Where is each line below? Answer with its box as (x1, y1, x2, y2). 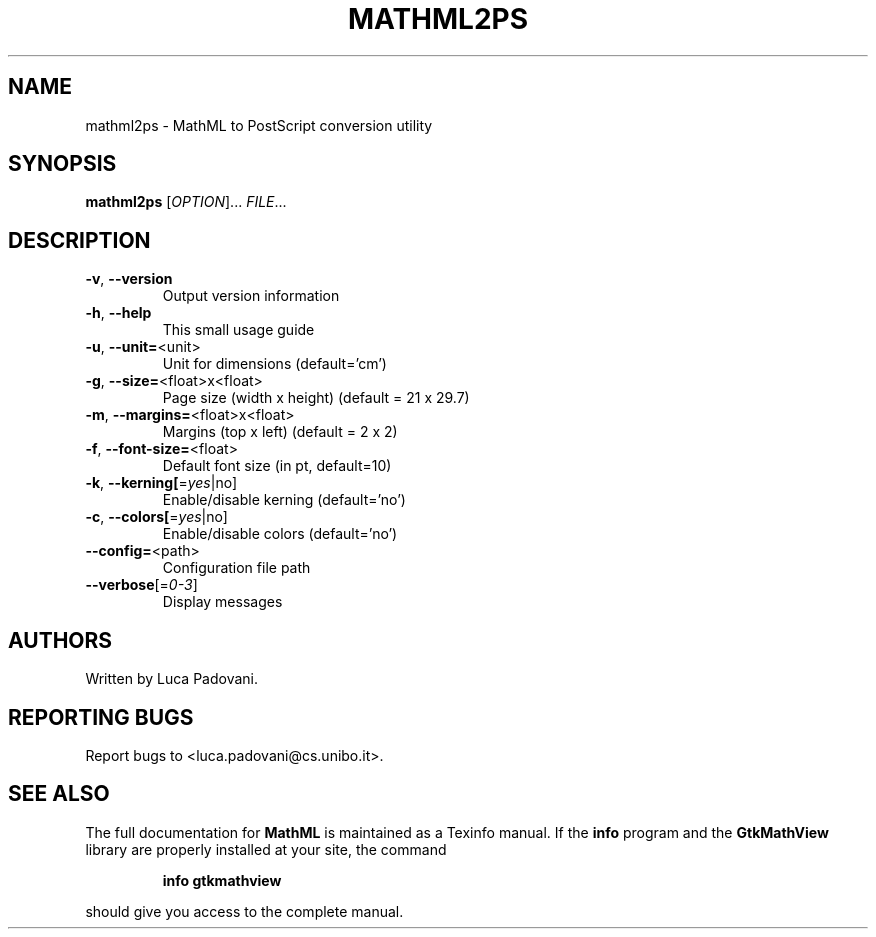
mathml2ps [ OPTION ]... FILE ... (85, 193, 287, 211)
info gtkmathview (162, 871, 282, 889)
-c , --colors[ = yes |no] (85, 508, 228, 526)
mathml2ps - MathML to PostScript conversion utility (85, 116, 433, 134)
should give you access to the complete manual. (85, 902, 404, 920)
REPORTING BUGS (8, 704, 194, 730)
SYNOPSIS (8, 151, 117, 177)
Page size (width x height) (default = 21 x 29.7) (162, 389, 470, 407)
